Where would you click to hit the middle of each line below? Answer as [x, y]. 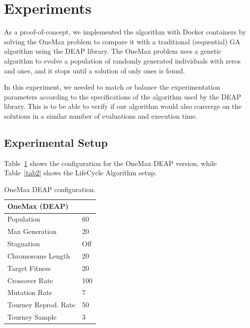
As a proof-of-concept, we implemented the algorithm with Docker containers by [125, 32]
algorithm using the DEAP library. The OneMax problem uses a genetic [113, 51]
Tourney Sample [32, 317]
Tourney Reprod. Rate [41, 305]
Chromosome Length [39, 255]
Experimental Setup [56, 142]
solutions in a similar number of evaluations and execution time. [101, 115]
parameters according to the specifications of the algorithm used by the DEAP [123, 96]
